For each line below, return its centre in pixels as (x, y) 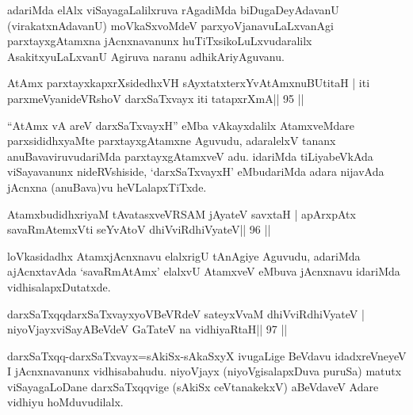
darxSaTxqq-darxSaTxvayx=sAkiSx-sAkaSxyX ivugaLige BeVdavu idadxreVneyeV (207, 355)
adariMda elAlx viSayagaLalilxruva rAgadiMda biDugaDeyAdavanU (173, 10)
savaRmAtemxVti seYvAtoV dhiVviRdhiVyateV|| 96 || (139, 229)
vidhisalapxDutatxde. (59, 286)
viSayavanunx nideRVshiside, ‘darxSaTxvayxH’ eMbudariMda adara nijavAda (196, 171)
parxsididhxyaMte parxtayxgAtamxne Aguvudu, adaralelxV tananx (172, 141)
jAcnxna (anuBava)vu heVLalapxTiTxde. (107, 187)
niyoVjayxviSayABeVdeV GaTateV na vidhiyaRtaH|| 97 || (147, 329)
